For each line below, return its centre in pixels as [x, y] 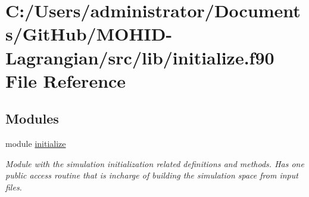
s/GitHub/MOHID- [89, 34]
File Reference [66, 80]
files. [14, 187]
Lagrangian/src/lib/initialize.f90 [140, 57]
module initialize [36, 144]
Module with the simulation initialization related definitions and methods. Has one [155, 163]
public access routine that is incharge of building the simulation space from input [152, 175]
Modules [32, 118]
